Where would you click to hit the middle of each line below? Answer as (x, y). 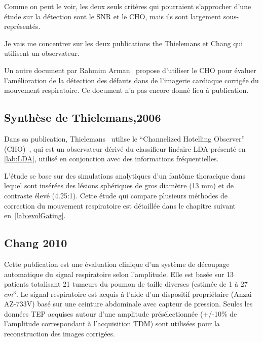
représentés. (22, 26)
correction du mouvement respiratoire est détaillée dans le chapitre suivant (120, 205)
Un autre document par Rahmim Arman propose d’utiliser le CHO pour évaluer (130, 70)
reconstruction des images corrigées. (60, 334)
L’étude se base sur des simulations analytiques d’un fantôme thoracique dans (125, 175)
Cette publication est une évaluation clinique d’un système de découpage (117, 264)
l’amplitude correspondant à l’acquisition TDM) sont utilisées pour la (112, 323)
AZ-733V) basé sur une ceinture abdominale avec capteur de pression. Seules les (128, 304)
